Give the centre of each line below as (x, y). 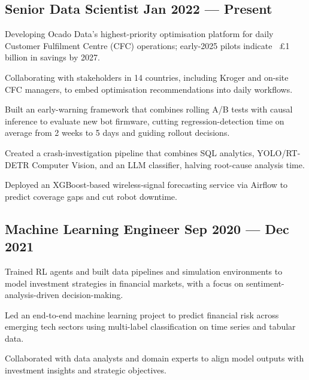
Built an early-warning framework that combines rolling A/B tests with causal (149, 109)
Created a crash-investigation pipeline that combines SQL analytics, (130, 152)
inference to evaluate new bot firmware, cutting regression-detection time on (145, 121)
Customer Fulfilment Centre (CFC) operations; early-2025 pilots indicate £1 (147, 45)
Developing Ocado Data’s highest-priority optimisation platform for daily (139, 34)
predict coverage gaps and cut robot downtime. (91, 196)
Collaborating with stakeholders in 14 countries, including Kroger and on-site (147, 77)
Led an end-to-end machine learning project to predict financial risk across (142, 314)
